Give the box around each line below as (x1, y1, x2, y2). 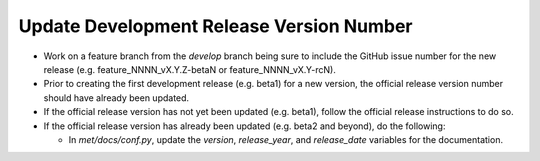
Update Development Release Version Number (18, 15, 414, 37)
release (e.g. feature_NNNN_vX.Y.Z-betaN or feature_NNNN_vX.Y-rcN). (43, 63, 337, 75)
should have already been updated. (43, 91, 190, 104)
